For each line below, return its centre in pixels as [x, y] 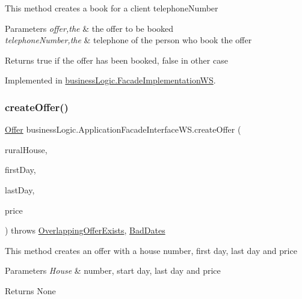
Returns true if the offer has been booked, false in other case [116, 60]
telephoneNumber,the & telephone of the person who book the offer [128, 40]
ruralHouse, [26, 149]
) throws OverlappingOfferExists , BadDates [85, 230]
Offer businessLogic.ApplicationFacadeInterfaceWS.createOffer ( [123, 129]
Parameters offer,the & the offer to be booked [89, 28]
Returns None [30, 290]
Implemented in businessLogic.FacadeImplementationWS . [110, 80]
